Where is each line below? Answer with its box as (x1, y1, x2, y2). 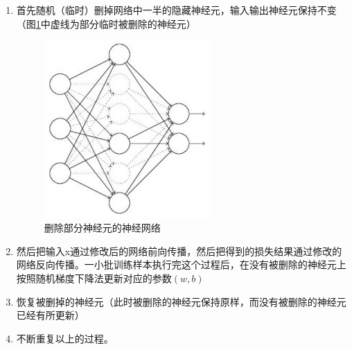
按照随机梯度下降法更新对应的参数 (16, 270, 172, 285)
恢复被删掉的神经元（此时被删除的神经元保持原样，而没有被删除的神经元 (16, 294, 346, 308)
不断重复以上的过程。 (16, 331, 114, 345)
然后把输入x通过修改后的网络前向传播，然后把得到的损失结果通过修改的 (16, 243, 342, 258)
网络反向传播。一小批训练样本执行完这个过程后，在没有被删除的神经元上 (16, 257, 346, 272)
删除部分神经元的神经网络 (44, 220, 161, 235)
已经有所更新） (16, 308, 85, 322)
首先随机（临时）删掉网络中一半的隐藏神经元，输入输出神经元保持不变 (16, 3, 337, 17)
